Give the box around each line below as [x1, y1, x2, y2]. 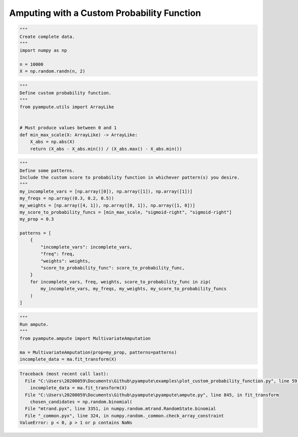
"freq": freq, [40, 251, 75, 257]
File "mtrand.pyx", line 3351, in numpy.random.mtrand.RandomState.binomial [25, 406, 216, 412]
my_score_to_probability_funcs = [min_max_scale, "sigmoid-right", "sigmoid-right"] [19, 209, 232, 215]
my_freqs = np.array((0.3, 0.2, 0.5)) [19, 195, 114, 201]
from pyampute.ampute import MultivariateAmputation [19, 336, 151, 341]
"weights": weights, [40, 258, 91, 263]
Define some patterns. [19, 168, 75, 174]
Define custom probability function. [19, 90, 112, 96]
